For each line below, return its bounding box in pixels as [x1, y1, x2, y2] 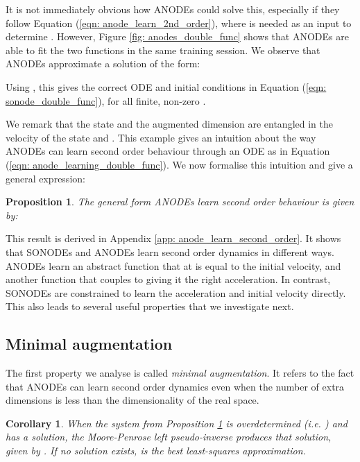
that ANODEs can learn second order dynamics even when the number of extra [6, 379, 345, 393]
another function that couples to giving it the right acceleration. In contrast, [6, 272, 331, 286]
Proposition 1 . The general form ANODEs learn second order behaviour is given [6, 194, 354, 209]
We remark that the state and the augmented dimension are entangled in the [6, 117, 333, 131]
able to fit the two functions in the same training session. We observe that [6, 42, 320, 57]
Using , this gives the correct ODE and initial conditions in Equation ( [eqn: [6, 79, 327, 94]
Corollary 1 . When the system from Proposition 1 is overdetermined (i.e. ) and [6, 416, 348, 430]
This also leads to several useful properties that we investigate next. [6, 299, 294, 314]
